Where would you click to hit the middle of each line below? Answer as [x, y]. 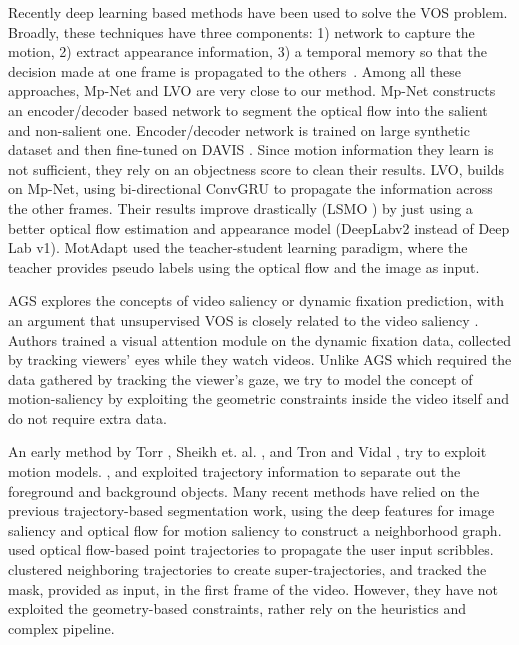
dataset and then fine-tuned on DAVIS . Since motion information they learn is [251, 149]
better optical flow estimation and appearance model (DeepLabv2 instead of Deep [259, 227]
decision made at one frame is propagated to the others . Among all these [235, 70]
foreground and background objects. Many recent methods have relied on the [244, 490]
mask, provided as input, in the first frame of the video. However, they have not [253, 588]
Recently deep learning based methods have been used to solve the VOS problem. [258, 12]
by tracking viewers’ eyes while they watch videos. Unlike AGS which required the [260, 359]
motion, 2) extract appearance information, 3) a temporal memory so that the [247, 51]
